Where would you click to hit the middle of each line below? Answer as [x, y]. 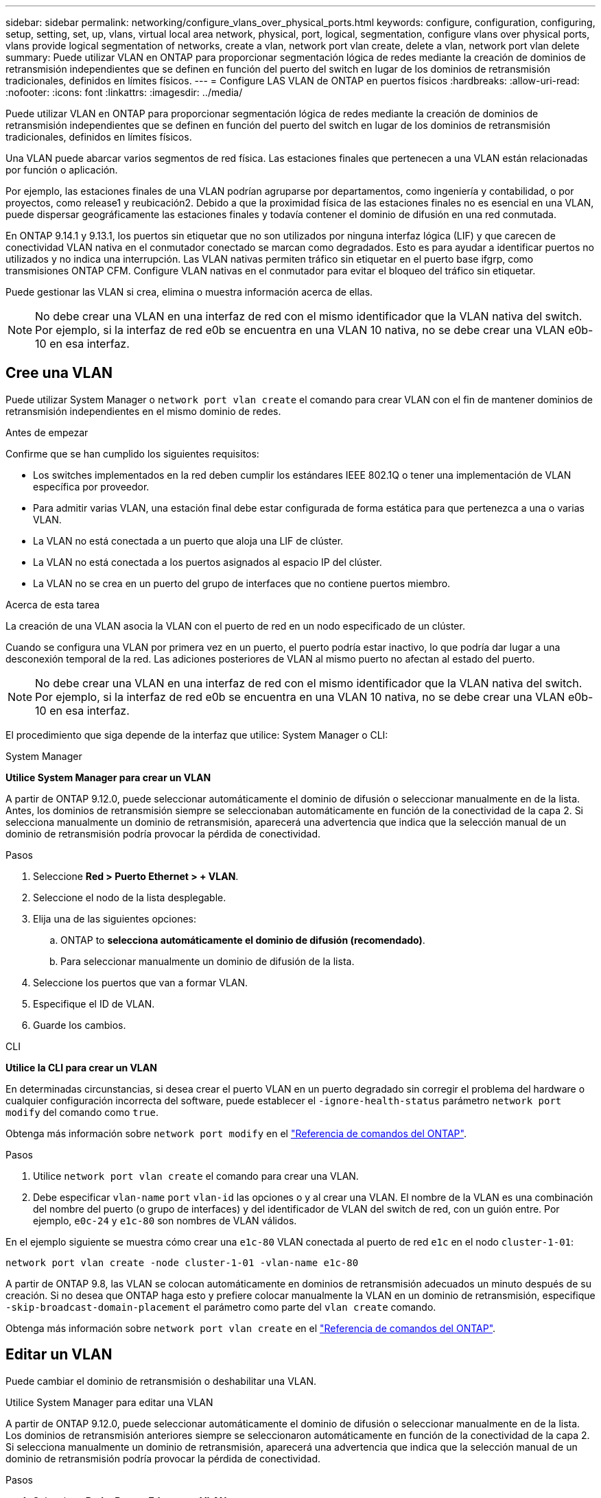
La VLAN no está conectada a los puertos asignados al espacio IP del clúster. [208, 562]
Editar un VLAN [59, 1355]
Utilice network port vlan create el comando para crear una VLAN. [196, 1176]
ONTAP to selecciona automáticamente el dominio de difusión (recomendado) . [243, 940]
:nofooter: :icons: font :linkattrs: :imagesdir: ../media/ [124, 92]
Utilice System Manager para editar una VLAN [109, 1402]
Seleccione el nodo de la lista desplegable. [130, 897]
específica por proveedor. [91, 486]
